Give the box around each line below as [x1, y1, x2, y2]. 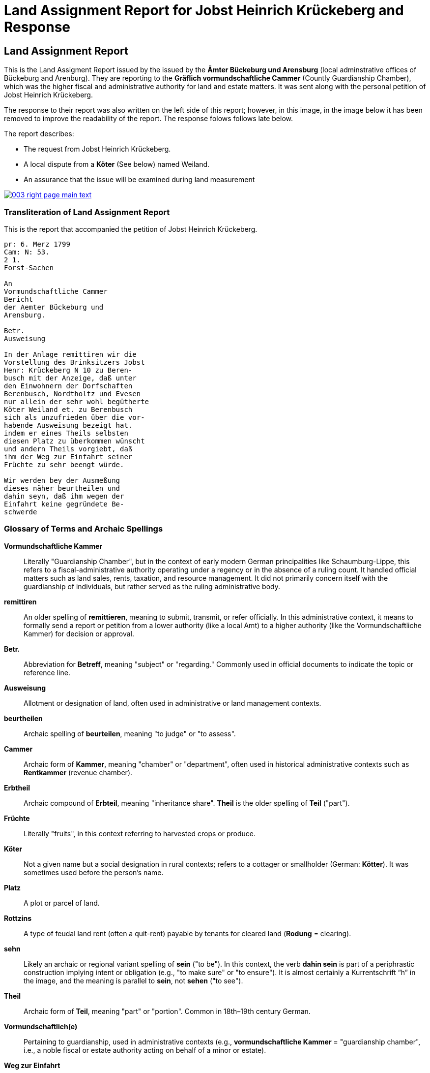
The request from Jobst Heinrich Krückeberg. [24, 145, 171, 154]
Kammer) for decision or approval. [24, 629, 135, 638]
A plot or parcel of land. [24, 898, 100, 907]
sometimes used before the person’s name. [24, 868, 164, 877]
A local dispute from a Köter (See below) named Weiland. [24, 160, 210, 169]
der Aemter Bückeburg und [4, 303, 104, 311]
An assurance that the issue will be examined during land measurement [24, 175, 255, 184]
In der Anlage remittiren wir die [4, 350, 137, 358]
